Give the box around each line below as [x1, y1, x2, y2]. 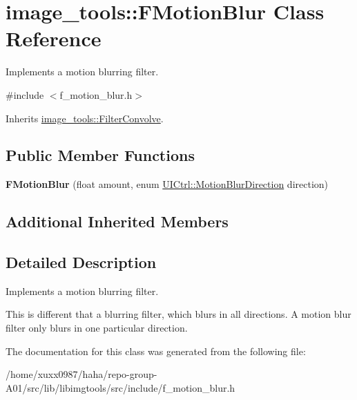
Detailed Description [6, 251, 157, 273]
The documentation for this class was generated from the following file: [6, 343, 306, 358]
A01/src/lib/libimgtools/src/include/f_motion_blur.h [6, 380, 235, 394]
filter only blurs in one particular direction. [6, 321, 188, 335]
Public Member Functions [6, 144, 195, 166]
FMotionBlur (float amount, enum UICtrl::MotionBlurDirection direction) [6, 177, 329, 191]
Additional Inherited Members [6, 211, 229, 232]
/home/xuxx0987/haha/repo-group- [6, 367, 157, 381]
